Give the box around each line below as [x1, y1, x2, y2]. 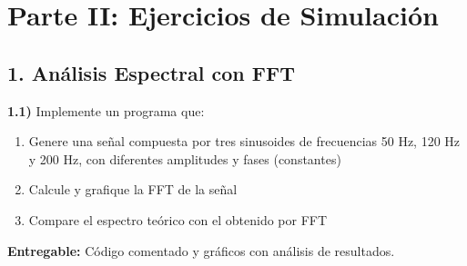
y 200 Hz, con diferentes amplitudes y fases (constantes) [28, 149, 341, 168]
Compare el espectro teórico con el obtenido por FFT [28, 210, 328, 229]
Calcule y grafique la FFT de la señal [28, 180, 238, 199]
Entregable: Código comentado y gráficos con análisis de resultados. [7, 241, 395, 260]
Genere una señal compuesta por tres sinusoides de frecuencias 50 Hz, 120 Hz [28, 132, 461, 151]
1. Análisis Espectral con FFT [7, 58, 296, 86]
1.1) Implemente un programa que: [7, 101, 205, 120]
